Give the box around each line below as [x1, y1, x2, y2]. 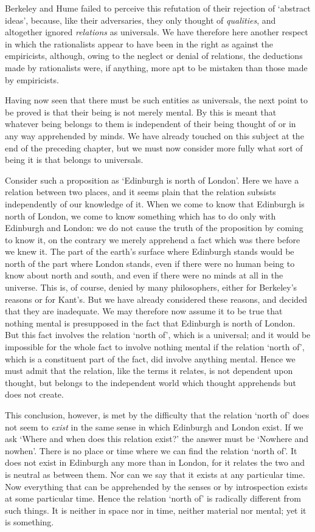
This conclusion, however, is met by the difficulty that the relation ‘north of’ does [5, 409, 310, 421]
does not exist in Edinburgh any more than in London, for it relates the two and [5, 456, 305, 469]
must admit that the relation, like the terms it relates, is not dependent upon [5, 364, 293, 377]
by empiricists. [5, 73, 59, 86]
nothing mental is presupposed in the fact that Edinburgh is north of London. [5, 316, 296, 329]
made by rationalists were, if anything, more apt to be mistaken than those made [5, 61, 308, 74]
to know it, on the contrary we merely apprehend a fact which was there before [5, 233, 300, 246]
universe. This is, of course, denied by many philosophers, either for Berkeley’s [5, 281, 297, 294]
